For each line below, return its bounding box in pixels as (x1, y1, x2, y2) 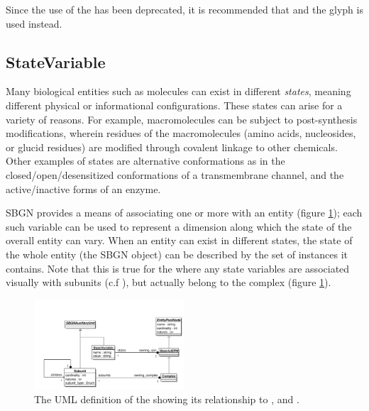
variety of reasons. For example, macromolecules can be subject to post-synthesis (6, 111, 358, 126)
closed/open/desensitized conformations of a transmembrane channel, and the (6, 167, 344, 182)
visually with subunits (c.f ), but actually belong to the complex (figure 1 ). (6, 275, 331, 290)
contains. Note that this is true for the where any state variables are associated (6, 261, 350, 275)
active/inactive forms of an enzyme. (6, 181, 161, 196)
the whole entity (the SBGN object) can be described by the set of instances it (6, 246, 348, 261)
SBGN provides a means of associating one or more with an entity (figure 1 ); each (6, 205, 363, 220)
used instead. (6, 16, 62, 31)
